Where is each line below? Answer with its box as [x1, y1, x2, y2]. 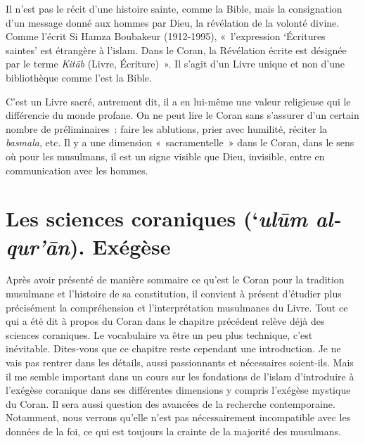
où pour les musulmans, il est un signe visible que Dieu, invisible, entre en [6, 148, 325, 163]
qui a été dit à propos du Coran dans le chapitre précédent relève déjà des [6, 314, 325, 328]
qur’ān [6, 231, 70, 261]
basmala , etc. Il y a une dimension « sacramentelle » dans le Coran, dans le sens [6, 135, 354, 150]
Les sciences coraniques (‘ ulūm [6, 204, 307, 233]
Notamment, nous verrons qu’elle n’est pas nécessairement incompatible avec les [6, 410, 351, 425]
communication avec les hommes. [6, 162, 148, 177]
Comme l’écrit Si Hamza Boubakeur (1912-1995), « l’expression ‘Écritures [6, 29, 326, 44]
